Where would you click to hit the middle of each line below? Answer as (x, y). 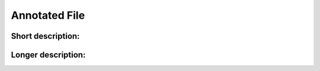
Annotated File (48, 15)
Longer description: (48, 55)
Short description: (45, 36)
